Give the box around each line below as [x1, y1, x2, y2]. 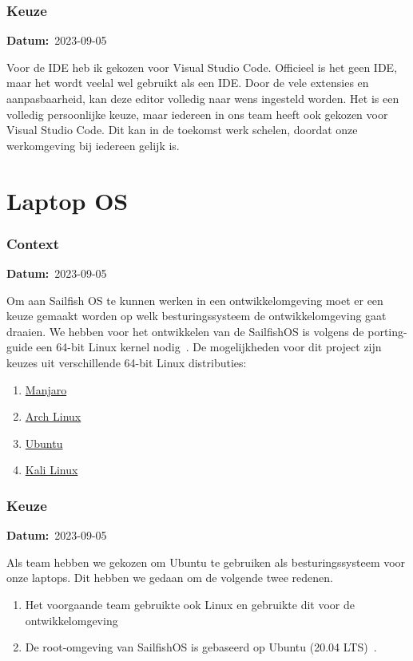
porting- [367, 323, 407, 339]
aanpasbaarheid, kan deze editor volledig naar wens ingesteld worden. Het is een [6, 90, 399, 106]
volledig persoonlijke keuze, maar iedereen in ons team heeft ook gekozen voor [6, 105, 388, 122]
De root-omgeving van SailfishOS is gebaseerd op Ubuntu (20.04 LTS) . [25, 639, 377, 655]
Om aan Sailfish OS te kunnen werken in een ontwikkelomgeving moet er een [6, 291, 383, 308]
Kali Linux [25, 461, 78, 478]
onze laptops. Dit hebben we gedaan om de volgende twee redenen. [6, 569, 333, 586]
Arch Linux [25, 408, 81, 425]
